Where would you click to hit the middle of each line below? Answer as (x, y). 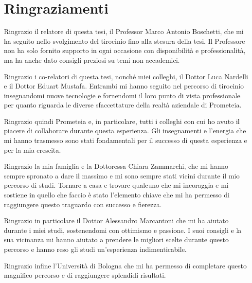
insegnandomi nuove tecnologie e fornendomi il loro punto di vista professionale (122, 95)
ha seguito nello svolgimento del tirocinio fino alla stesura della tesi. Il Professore (125, 41)
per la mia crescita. (33, 150)
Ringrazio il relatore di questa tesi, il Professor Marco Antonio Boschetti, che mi (124, 31)
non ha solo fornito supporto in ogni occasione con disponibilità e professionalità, (125, 50)
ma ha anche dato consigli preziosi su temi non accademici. (92, 60)
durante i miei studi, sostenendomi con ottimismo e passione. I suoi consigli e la (123, 230)
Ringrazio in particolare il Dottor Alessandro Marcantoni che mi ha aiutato (116, 221)
